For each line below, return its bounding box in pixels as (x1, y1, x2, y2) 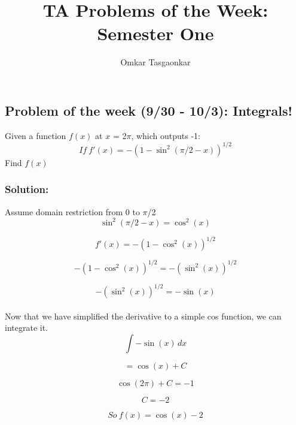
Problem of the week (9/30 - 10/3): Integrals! (5, 101, 292, 119)
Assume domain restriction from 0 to (5, 205, 140, 218)
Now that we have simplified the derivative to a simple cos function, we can (5, 309, 282, 322)
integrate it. (5, 321, 48, 334)
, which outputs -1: (131, 129, 201, 141)
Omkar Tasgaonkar (120, 56, 191, 68)
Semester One (97, 21, 214, 46)
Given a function (5, 129, 66, 141)
